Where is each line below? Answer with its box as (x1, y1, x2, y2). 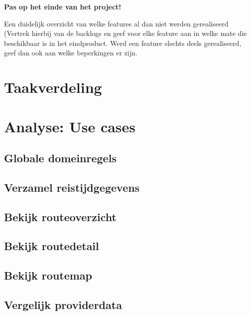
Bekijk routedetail (4, 238, 99, 254)
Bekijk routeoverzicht (4, 209, 117, 224)
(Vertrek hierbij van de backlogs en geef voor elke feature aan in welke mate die (4, 28, 247, 38)
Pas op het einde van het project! (4, 1, 122, 11)
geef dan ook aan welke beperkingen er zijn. (4, 47, 137, 58)
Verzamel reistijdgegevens (4, 179, 140, 195)
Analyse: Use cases (4, 116, 136, 136)
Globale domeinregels (4, 150, 117, 166)
